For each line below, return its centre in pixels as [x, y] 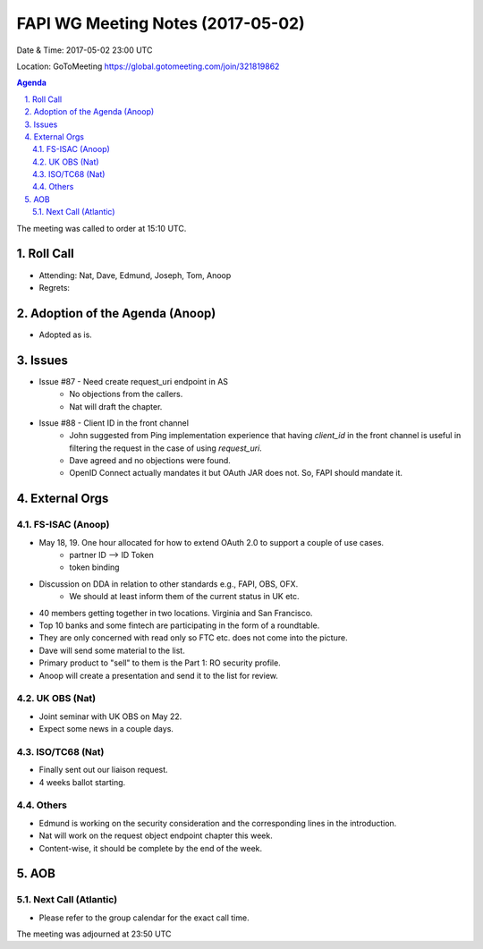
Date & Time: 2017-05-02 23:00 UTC [85, 50]
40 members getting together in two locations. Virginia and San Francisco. [176, 613]
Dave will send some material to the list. [112, 650]
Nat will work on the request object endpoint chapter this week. [156, 835]
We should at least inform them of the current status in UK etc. [184, 597]
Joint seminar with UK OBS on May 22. [110, 716]
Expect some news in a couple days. [106, 729]
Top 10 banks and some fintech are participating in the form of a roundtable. [179, 625]
